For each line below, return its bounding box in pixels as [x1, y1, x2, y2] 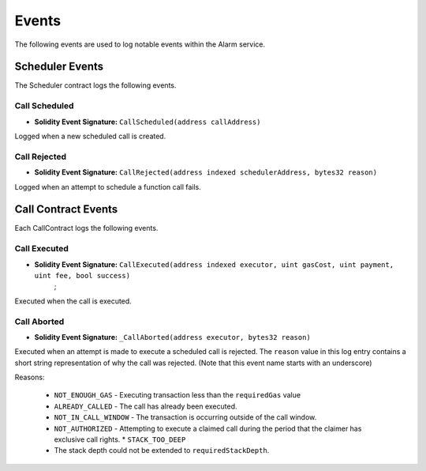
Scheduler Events [14, 60, 104, 73]
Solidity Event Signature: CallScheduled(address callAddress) [34, 117, 261, 126]
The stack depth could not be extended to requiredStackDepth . [54, 446, 270, 455]
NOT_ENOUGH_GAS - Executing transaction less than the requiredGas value [54, 390, 301, 400]
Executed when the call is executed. [14, 296, 132, 306]
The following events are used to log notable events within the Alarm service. [14, 40, 266, 49]
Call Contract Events [14, 202, 118, 217]
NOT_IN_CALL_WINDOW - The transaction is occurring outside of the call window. [54, 413, 317, 422]
